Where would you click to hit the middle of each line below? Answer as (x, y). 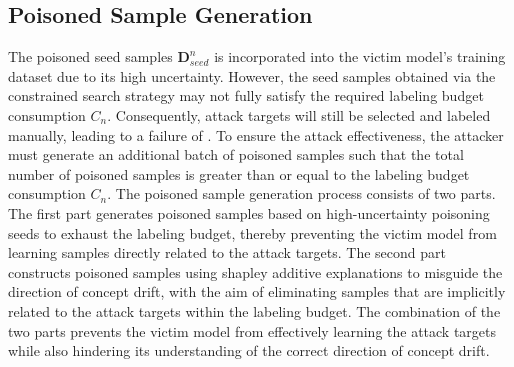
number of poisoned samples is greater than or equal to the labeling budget (239, 173)
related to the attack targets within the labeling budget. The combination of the (254, 310)
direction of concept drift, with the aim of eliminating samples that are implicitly (257, 291)
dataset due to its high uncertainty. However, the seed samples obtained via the (252, 75)
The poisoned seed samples (90, 56)
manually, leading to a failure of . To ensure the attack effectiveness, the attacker (256, 134)
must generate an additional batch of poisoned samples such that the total (236, 154)
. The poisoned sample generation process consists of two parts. (301, 193)
